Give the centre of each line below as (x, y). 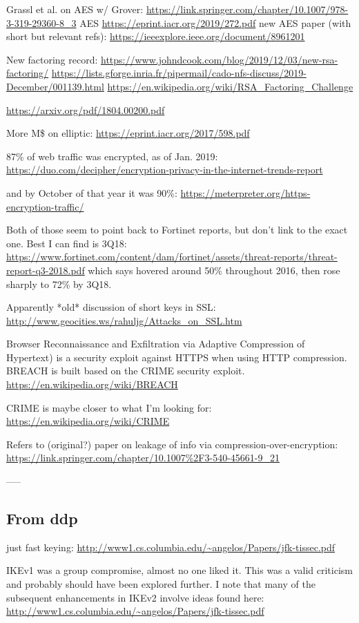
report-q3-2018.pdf (46, 270)
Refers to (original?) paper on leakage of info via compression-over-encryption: (172, 444)
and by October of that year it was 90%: (92, 192)
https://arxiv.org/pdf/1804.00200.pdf (86, 109)
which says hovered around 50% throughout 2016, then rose (214, 270)
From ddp (42, 518)
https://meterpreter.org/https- (245, 192)
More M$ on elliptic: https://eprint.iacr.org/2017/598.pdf (128, 133)
